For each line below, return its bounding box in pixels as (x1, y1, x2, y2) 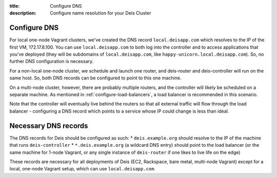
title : (9, 3, 20, 9)
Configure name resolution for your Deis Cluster (50, 10, 151, 16)
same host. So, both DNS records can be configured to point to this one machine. (9, 75, 182, 81)
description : (9, 10, 36, 16)
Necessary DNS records (9, 121, 88, 130)
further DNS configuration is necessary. (9, 58, 94, 64)
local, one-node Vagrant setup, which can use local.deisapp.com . (9, 166, 156, 172)
